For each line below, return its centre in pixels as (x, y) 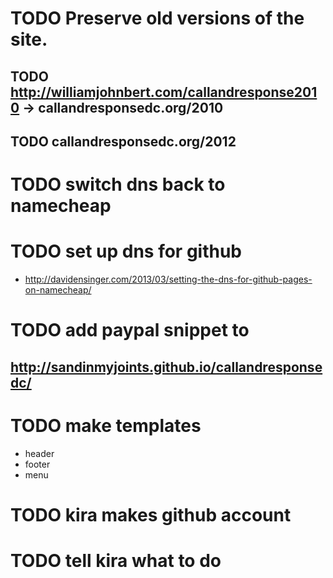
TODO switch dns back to (118, 184)
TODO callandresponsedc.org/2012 (123, 141)
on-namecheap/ (58, 290)
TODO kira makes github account (151, 514)
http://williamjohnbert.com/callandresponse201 (164, 92)
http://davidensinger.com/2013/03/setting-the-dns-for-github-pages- (168, 279)
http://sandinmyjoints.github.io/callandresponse (166, 367)
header (39, 453)
